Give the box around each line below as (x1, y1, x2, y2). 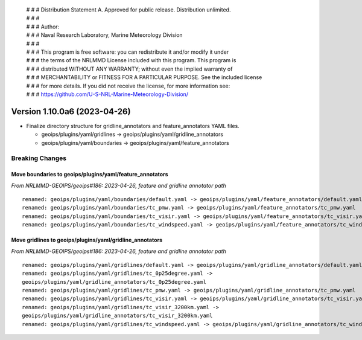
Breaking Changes (11, 154, 67, 162)
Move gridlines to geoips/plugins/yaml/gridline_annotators (11, 236, 163, 244)
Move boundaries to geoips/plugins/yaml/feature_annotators (11, 171, 168, 178)
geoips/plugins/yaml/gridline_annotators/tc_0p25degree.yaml (22, 278, 206, 285)
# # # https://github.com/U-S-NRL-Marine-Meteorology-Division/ (26, 91, 189, 98)
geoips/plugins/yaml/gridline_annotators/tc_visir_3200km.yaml (22, 312, 213, 319)
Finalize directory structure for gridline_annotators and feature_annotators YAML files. (26, 122, 240, 129)
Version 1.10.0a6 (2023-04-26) (11, 106, 131, 117)
